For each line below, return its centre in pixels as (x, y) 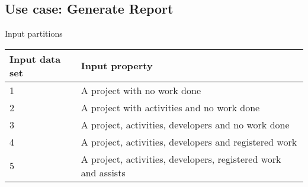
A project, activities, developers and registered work (189, 141)
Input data (35, 59)
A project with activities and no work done (170, 107)
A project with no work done (141, 90)
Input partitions (34, 33)
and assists (103, 172)
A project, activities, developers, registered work (181, 159)
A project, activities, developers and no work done (185, 124)
